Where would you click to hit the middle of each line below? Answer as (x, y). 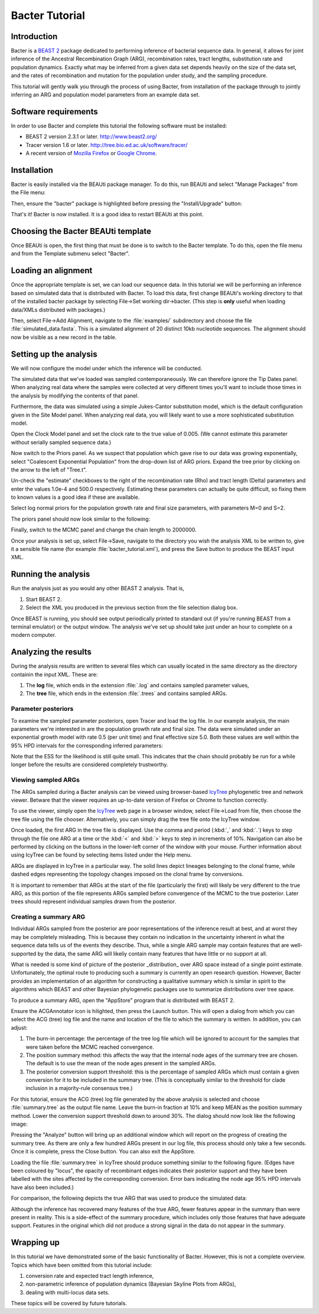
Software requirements (54, 112)
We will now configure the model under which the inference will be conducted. (107, 368)
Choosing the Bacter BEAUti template (81, 231)
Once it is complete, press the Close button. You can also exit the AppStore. (103, 1152)
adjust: (19, 1027)
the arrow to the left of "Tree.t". (49, 469)
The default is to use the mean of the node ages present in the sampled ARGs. (121, 1063)
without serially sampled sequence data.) (61, 442)
